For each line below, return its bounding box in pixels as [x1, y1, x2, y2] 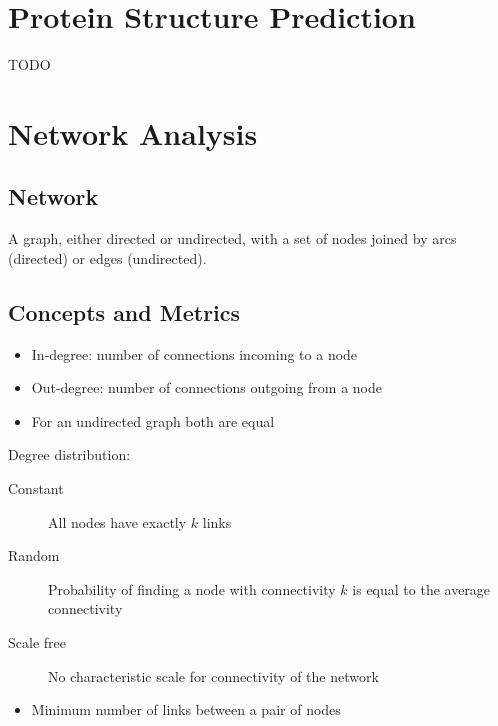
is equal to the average [352, 578, 491, 599]
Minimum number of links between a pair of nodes [31, 699, 341, 720]
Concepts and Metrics [8, 296, 241, 327]
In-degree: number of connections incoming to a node [31, 343, 358, 364]
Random [8, 545, 60, 566]
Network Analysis [8, 112, 258, 153]
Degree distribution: [8, 444, 131, 465]
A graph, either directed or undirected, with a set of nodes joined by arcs [8, 228, 457, 249]
